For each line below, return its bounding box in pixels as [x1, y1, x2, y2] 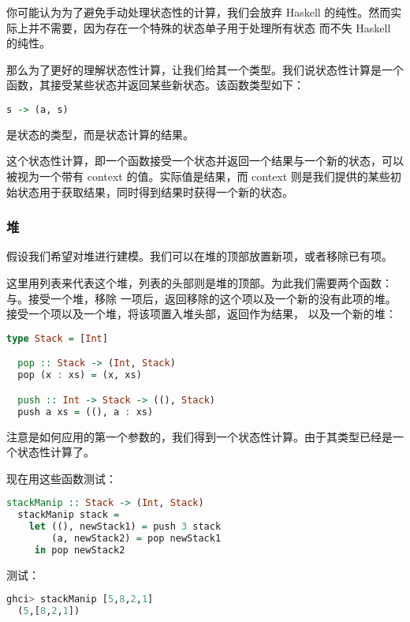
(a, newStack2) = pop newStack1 [51, 532, 222, 544]
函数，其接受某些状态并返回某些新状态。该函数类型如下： [6, 77, 304, 93]
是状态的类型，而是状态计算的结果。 [6, 126, 194, 142]
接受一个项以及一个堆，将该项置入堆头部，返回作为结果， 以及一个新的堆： [6, 305, 397, 322]
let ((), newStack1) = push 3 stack [28, 521, 222, 533]
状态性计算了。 [17, 444, 95, 460]
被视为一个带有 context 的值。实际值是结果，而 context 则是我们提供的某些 [6, 168, 390, 185]
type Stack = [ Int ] [6, 332, 108, 344]
